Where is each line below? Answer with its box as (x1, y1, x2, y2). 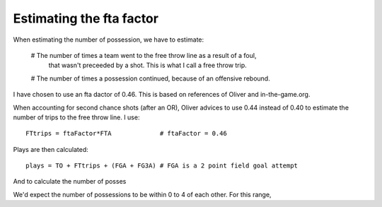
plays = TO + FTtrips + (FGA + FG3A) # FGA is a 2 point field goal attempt (25, 162, 299, 170)
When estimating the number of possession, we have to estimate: (13, 35, 204, 44)
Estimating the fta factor (13, 11, 159, 26)
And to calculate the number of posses (13, 177, 127, 186)
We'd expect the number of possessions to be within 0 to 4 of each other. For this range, (13, 190, 272, 199)
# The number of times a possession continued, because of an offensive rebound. (30, 74, 270, 83)
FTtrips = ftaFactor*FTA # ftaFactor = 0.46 (25, 129, 228, 138)
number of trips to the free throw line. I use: (13, 113, 140, 122)
